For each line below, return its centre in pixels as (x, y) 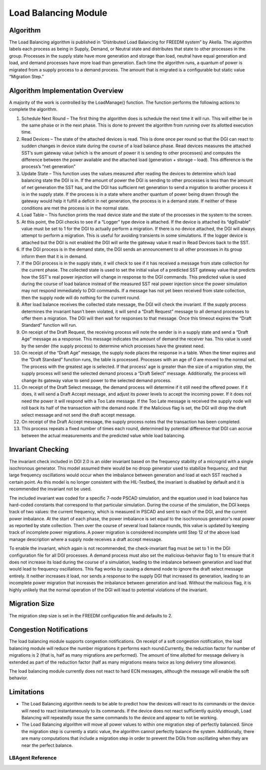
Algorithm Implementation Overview (66, 90)
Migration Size (32, 604)
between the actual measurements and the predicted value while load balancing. (103, 435)
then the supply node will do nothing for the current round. (81, 298)
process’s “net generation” (49, 167)
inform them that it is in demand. (54, 256)
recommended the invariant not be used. (50, 489)
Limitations (27, 692)
